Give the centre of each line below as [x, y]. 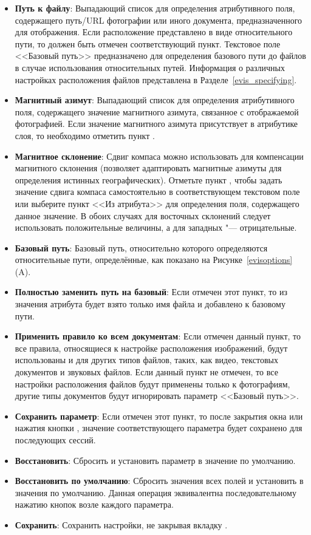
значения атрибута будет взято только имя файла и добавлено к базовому [150, 304]
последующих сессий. [55, 440]
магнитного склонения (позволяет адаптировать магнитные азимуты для [148, 168]
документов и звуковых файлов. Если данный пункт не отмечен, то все [146, 372]
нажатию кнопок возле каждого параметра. [94, 504]
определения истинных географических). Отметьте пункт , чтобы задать [149, 179]
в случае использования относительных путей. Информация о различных [150, 67]
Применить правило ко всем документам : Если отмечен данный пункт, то [158, 336]
